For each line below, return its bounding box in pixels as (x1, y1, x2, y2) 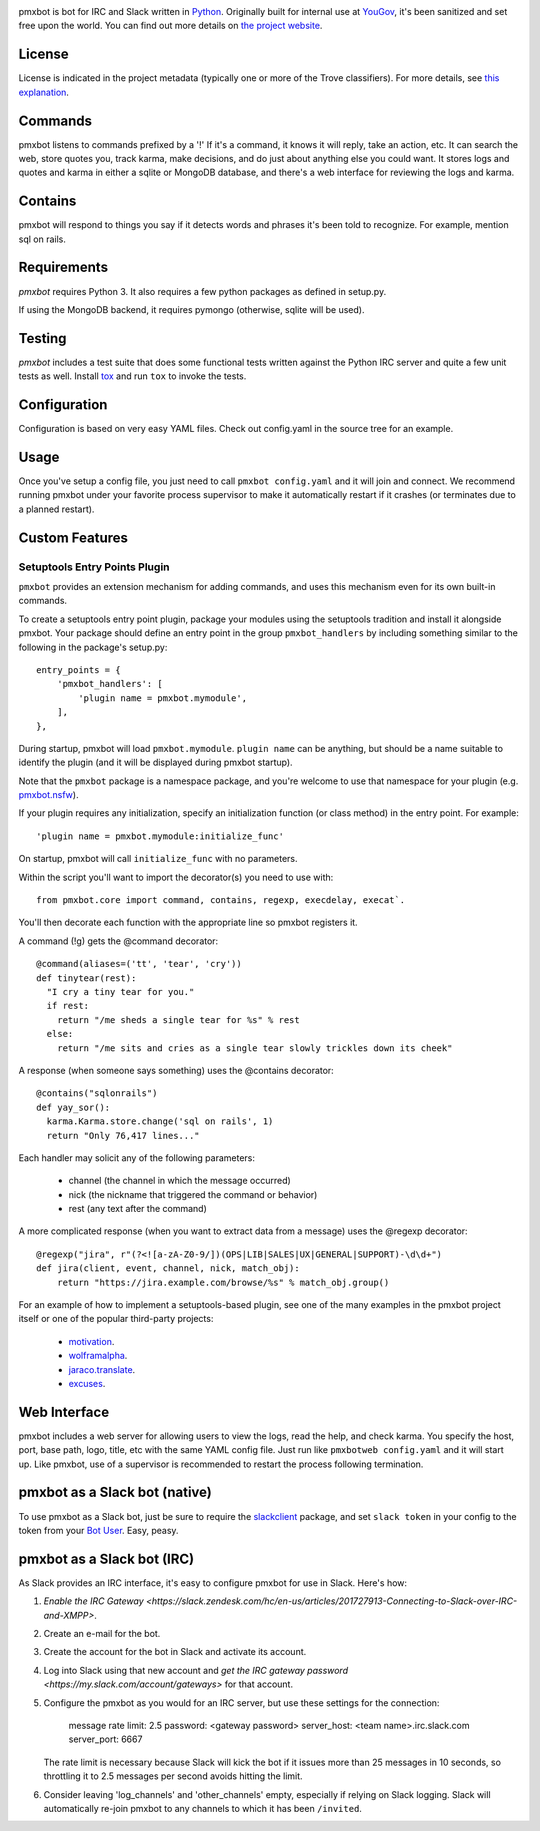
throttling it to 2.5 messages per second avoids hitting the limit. (43, 1770, 304, 1782)
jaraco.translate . (68, 1363, 136, 1375)
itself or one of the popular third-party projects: (18, 1313, 214, 1325)
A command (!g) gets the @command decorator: (18, 935, 219, 947)
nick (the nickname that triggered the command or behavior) (68, 1188, 318, 1200)
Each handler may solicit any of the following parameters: (18, 1151, 255, 1164)
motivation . (68, 1335, 115, 1347)
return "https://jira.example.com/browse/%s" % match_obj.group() (56, 1276, 390, 1288)
